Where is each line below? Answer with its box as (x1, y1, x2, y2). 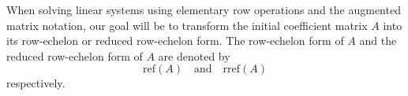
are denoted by (158, 47, 230, 64)
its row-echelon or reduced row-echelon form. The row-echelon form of (6, 32, 344, 49)
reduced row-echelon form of (6, 47, 143, 64)
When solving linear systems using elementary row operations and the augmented (6, 2, 401, 17)
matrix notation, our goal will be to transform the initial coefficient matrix (6, 17, 368, 33)
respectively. (6, 75, 66, 91)
